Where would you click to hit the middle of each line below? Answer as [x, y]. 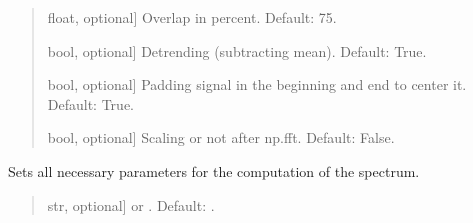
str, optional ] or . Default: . [131, 204]
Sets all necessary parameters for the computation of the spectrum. [214, 170]
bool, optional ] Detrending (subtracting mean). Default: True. [237, 50]
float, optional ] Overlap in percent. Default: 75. [192, 17]
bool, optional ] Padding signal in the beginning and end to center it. [257, 84]
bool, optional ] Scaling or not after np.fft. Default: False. [221, 137]
